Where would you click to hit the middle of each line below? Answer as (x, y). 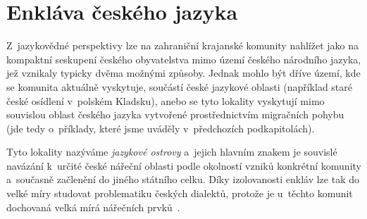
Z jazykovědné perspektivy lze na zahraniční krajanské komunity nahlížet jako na (183, 45)
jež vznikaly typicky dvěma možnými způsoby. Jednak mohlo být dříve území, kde (183, 73)
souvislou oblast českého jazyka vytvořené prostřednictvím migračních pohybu (175, 114)
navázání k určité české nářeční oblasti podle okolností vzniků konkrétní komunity (184, 165)
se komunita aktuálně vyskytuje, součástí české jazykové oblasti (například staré (179, 86)
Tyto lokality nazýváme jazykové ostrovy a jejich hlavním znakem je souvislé (172, 152)
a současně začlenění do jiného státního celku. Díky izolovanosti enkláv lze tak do (183, 179)
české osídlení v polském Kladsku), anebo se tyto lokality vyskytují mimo (166, 100)
